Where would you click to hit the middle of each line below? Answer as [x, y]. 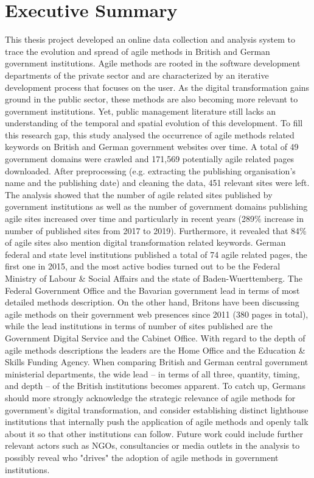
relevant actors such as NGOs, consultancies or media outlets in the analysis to [152, 445]
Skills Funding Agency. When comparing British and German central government [157, 362]
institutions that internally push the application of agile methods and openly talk [157, 422]
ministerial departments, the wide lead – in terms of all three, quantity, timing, [152, 373]
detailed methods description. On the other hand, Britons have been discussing [152, 302]
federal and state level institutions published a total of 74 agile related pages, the [156, 254]
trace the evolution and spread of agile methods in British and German [138, 51]
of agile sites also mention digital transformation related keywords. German [145, 242]
